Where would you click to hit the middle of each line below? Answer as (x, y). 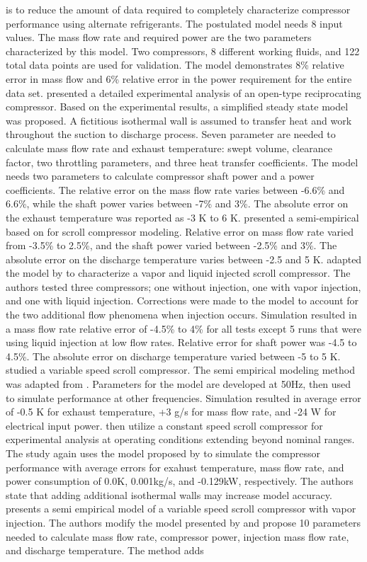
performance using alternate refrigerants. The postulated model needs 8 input (174, 23)
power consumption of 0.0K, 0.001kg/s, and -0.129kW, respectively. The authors (180, 481)
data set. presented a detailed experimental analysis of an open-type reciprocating (183, 92)
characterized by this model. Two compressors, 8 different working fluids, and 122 (183, 51)
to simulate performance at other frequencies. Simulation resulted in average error (183, 397)
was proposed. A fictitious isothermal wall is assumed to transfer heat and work (179, 120)
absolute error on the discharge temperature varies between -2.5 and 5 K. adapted (184, 259)
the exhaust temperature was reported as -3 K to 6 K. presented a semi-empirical (182, 217)
